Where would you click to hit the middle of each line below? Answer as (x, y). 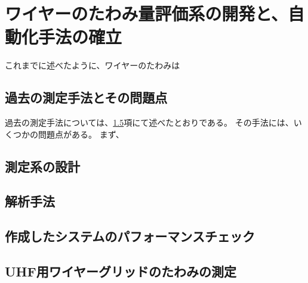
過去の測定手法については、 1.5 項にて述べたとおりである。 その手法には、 (149, 122)
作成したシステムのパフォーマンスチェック (130, 236)
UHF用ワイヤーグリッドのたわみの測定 (121, 271)
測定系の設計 (42, 166)
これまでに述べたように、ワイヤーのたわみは (93, 65)
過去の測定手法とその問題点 (86, 97)
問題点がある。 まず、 (81, 134)
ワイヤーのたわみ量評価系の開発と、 (147, 13)
